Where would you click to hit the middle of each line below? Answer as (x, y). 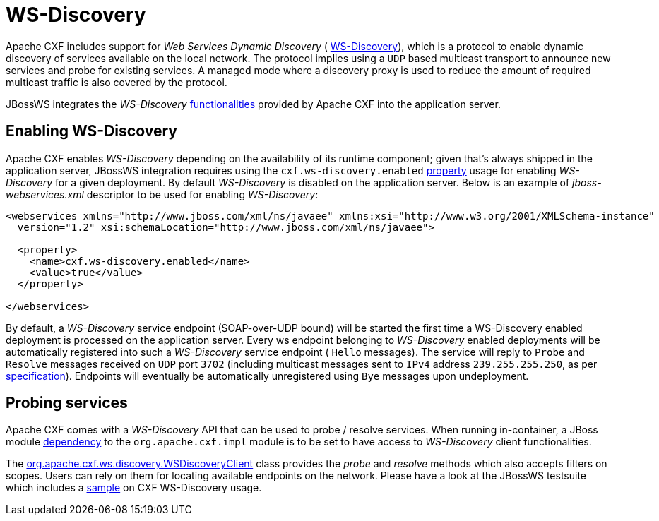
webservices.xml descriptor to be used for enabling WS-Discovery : (162, 194)
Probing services (67, 403)
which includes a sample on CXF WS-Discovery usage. (134, 488)
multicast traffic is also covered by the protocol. (117, 82)
